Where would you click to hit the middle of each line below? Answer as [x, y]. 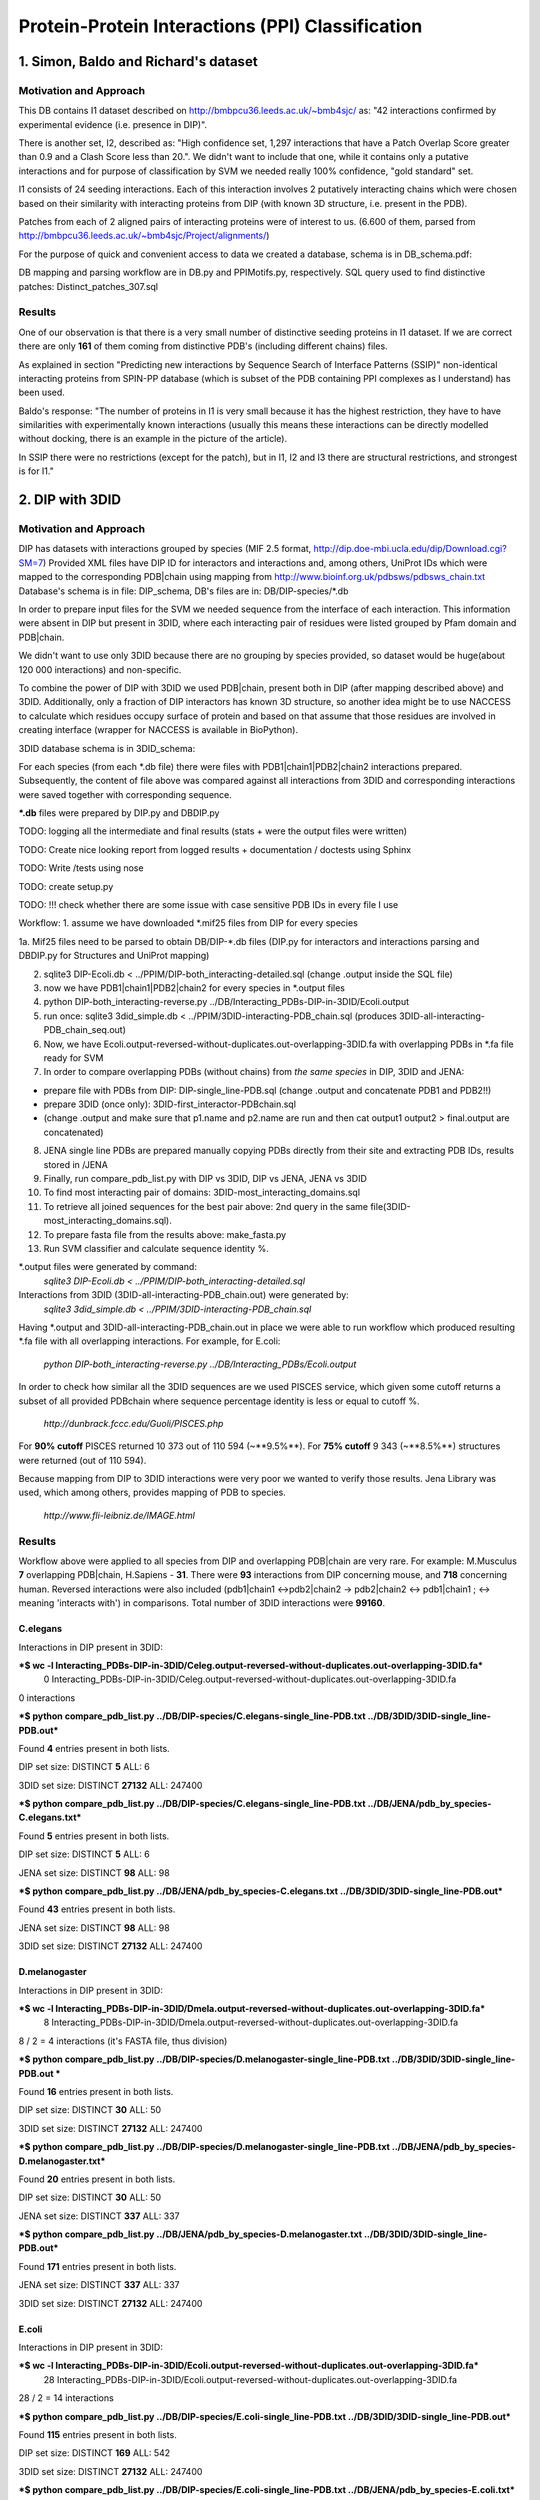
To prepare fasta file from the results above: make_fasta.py [165, 1234]
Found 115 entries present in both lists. [97, 2434]
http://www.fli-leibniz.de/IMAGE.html [119, 1515]
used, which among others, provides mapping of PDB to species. [152, 1492]
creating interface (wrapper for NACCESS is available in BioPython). [158, 730]
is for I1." [36, 471]
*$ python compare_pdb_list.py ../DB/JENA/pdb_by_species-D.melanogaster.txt [190, 2234]
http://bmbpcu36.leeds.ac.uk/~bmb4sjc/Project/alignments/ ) [144, 236]
